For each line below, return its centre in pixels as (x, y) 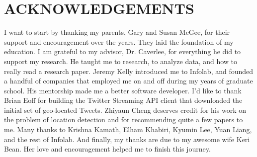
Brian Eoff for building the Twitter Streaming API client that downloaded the (123, 100)
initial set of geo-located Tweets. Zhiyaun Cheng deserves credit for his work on (125, 110)
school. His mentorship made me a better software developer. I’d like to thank (123, 90)
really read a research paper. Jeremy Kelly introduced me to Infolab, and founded (129, 71)
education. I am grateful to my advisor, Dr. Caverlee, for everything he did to (123, 51)
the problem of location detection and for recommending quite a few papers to (124, 119)
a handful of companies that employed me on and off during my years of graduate (128, 81)
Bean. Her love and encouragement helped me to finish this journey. (107, 149)
